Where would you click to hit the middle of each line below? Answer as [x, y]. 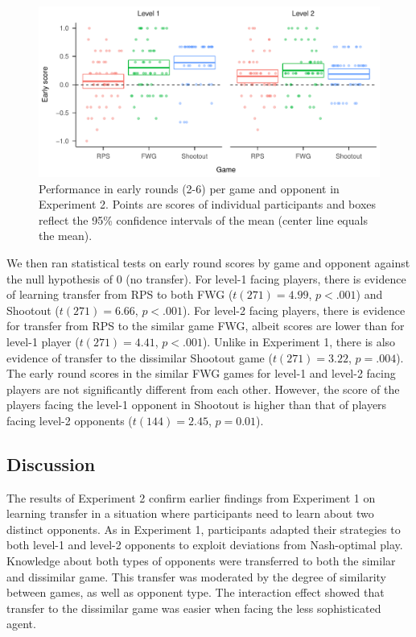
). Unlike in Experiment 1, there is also [299, 341]
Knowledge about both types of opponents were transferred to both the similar [201, 561]
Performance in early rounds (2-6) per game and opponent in [189, 188]
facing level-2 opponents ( [70, 420]
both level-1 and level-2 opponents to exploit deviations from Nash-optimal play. [205, 545]
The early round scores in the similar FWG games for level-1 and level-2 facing [201, 373]
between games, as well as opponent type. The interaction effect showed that [196, 592]
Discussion [51, 463]
